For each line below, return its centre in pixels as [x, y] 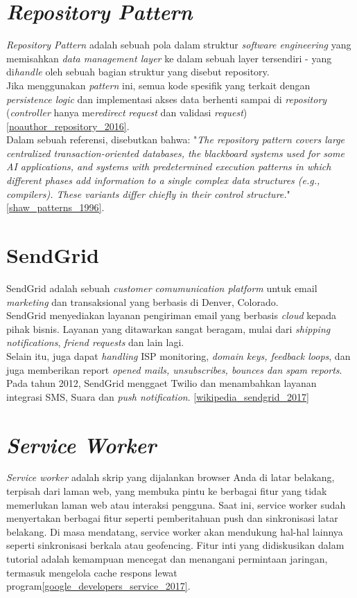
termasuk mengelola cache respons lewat [92, 572]
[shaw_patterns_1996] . [55, 207]
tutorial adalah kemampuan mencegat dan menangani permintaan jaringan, [167, 559]
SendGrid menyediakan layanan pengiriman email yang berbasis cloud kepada [172, 315]
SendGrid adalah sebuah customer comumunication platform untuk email [162, 288]
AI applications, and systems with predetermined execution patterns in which [169, 166]
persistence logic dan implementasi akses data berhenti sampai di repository [167, 99]
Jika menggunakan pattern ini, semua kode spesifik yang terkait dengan [158, 85]
